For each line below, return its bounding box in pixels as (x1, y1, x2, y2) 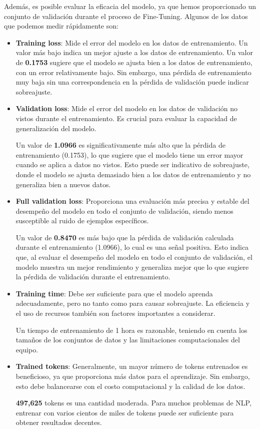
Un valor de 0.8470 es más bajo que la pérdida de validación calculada (15, 232, 234, 242)
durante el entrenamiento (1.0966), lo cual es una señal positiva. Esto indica (15, 242, 249, 252)
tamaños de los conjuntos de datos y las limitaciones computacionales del (15, 334, 240, 345)
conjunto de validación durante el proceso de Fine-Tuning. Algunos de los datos (4, 11, 248, 21)
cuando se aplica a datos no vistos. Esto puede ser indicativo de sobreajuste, (15, 159, 249, 170)
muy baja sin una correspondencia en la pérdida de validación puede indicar (15, 77, 249, 87)
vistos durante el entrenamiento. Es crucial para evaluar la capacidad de (15, 113, 237, 123)
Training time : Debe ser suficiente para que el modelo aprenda (15, 288, 213, 298)
